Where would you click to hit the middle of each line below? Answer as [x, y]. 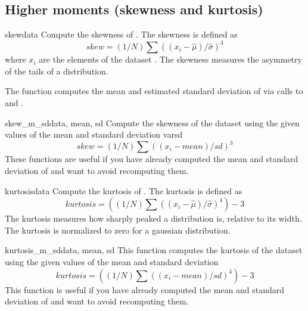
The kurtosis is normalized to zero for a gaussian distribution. [118, 230]
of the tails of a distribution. [57, 71]
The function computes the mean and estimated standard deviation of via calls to [154, 91]
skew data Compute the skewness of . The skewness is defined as [121, 34]
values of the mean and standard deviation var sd [94, 134]
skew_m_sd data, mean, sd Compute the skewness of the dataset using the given [152, 122]
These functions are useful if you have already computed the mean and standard [152, 159]
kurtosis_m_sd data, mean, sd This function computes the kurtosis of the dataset [154, 250]
